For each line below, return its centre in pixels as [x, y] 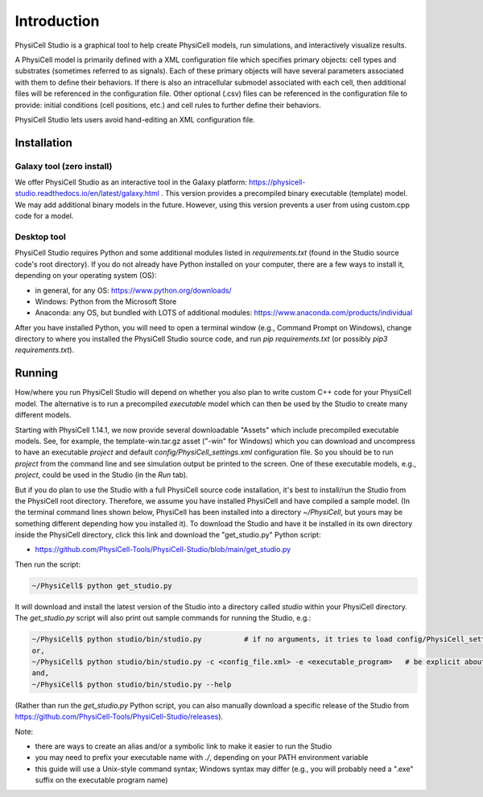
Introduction [57, 21]
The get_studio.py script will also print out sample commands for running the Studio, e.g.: [163, 618]
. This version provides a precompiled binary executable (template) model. [285, 193]
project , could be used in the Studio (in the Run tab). [101, 475]
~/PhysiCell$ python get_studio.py [102, 585]
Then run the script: [47, 564]
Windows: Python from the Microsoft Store [106, 301]
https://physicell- [277, 182]
